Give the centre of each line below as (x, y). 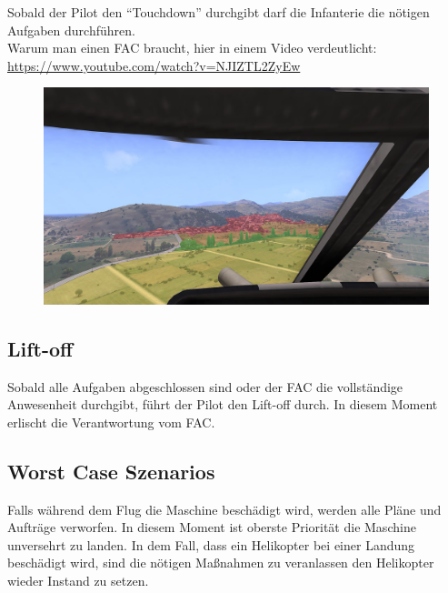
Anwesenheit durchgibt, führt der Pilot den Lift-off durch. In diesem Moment (223, 404)
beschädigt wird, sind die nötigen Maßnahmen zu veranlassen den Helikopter (221, 563)
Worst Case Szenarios (111, 471)
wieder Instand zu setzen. (78, 581)
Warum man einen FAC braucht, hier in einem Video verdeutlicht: (192, 48)
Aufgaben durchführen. (71, 30)
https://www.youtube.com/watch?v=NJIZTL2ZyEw (154, 65)
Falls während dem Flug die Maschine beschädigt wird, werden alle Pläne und (224, 509)
